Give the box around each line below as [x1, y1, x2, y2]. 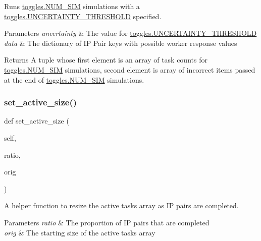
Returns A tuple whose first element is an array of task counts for [4, 54, 207, 65]
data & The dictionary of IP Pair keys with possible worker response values [4, 37, 237, 48]
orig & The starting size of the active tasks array [4, 227, 155, 237]
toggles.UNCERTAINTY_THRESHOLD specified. [4, 11, 162, 21]
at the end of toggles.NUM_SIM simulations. [4, 74, 144, 85]
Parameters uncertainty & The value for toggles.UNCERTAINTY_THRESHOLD [4, 28, 257, 38]
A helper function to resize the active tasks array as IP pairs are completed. [4, 200, 239, 211]
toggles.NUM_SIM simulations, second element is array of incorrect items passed [4, 64, 255, 75]
